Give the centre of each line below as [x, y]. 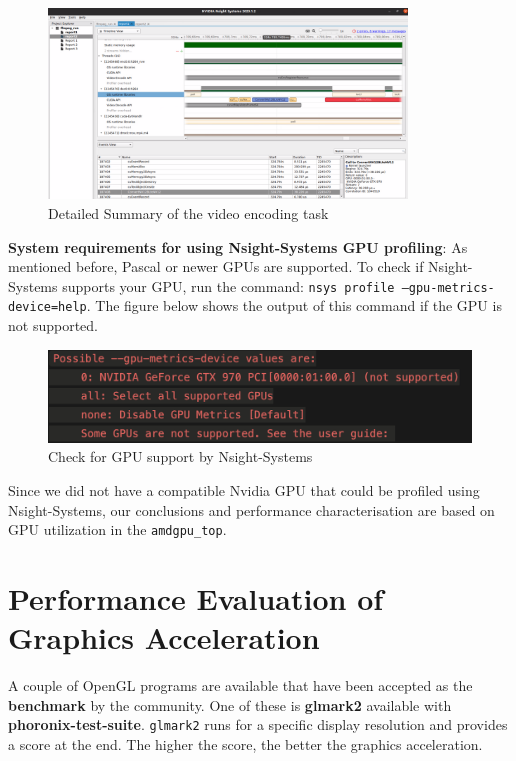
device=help [47, 307]
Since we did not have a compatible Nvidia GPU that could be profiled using [244, 490]
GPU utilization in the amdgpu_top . [117, 529]
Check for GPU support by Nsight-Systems [180, 456]
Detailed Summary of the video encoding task [188, 213]
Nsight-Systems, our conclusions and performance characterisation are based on [251, 509]
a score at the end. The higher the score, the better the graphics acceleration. [245, 744]
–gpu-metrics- [448, 287]
